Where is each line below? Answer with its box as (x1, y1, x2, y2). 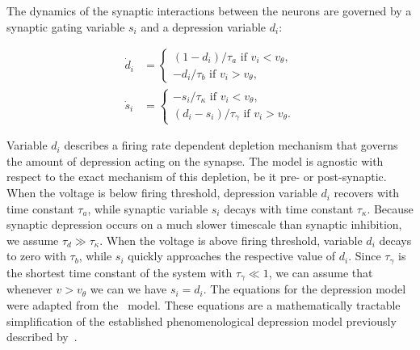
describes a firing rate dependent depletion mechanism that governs (64, 137, 398, 154)
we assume (6, 231, 59, 248)
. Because (367, 200, 414, 217)
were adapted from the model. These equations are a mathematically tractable (6, 296, 401, 313)
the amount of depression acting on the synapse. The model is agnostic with (6, 152, 384, 169)
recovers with (334, 184, 400, 201)
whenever (6, 280, 52, 297)
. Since (348, 247, 381, 264)
